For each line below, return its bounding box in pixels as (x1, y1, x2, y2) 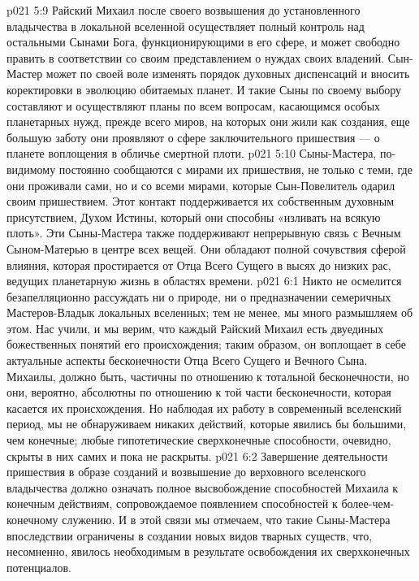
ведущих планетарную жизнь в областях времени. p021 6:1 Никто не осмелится (6, 272, 402, 289)
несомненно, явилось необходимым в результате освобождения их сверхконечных (6, 543, 410, 560)
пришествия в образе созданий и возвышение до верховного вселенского (6, 463, 366, 480)
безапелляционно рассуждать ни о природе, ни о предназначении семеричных (6, 288, 391, 305)
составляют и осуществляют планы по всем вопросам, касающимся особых (6, 97, 381, 114)
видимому (6, 160, 56, 177)
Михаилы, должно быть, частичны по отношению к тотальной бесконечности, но (6, 367, 409, 384)
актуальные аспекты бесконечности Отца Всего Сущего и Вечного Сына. (6, 352, 368, 369)
